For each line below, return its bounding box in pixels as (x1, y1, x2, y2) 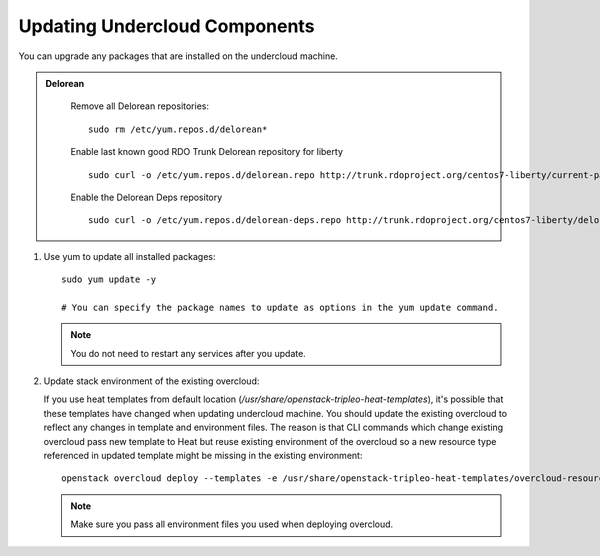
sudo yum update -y (61, 274, 157, 285)
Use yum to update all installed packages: (43, 250, 216, 262)
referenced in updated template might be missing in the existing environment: (43, 449, 363, 461)
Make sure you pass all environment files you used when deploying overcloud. (70, 518, 394, 530)
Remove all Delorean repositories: (70, 100, 210, 112)
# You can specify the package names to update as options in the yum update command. (61, 301, 499, 313)
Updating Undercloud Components (18, 15, 315, 37)
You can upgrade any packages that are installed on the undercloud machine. (18, 50, 339, 62)
